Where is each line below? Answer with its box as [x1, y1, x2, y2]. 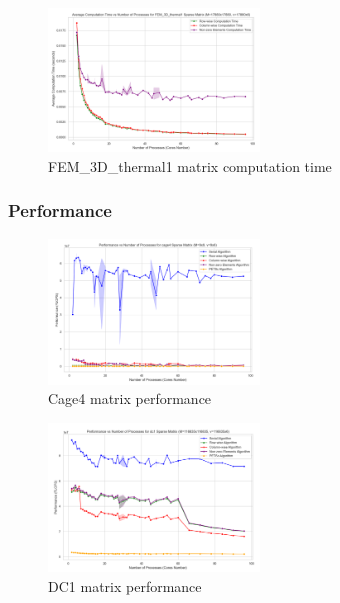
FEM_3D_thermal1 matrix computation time [48, 155, 332, 176]
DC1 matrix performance [48, 575, 202, 596]
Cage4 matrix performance [48, 388, 212, 409]
